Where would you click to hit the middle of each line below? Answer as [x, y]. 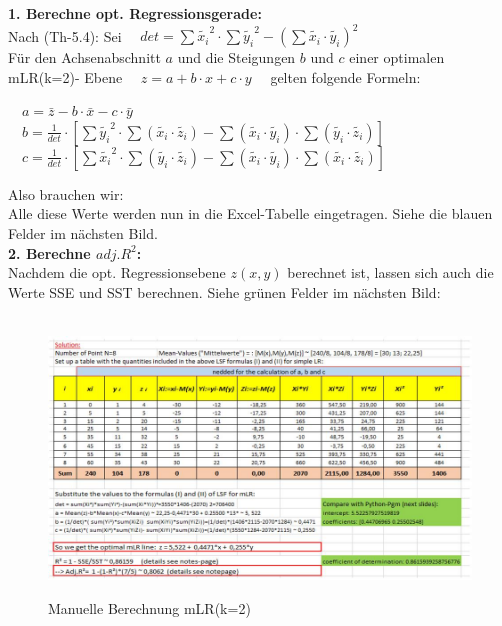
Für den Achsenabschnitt [84, 57]
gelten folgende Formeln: [345, 76]
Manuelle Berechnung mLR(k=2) [149, 607]
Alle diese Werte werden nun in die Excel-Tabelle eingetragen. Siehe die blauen [250, 213]
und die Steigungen [236, 57]
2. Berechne [49, 252]
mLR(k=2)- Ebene [65, 76]
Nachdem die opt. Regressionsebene [117, 272]
